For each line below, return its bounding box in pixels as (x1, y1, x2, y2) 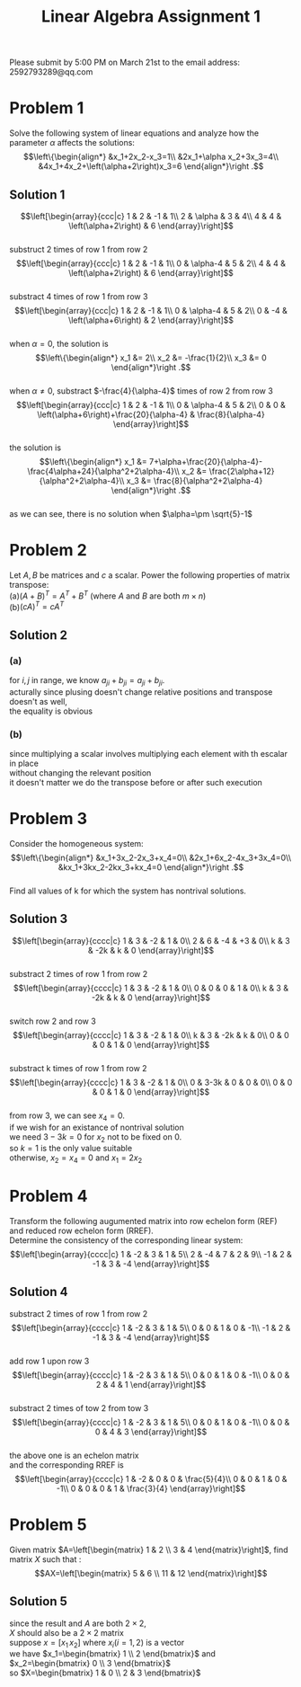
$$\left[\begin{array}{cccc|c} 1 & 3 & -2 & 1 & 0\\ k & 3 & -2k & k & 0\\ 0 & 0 (13, 1029, 289, 1040)
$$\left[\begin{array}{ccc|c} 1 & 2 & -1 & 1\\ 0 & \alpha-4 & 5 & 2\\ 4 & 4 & (16, 258, 286, 269)
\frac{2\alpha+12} (208, 466, 275, 476)
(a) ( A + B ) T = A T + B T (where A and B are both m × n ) (9, 589, 207, 601)
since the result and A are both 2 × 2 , (9, 1618, 146, 1629)
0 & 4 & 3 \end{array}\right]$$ (94, 1426, 208, 1437)
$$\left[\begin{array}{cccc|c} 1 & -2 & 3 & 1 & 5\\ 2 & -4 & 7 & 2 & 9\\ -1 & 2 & (10, 1249, 292, 1260)
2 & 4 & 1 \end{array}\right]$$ (95, 1379, 207, 1390)
